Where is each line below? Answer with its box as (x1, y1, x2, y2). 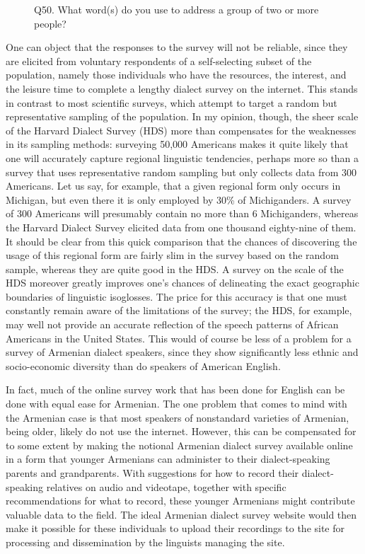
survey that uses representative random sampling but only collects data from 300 (6, 164, 357, 179)
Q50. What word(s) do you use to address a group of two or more (34, 2, 319, 16)
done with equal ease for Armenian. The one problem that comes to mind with (6, 396, 347, 411)
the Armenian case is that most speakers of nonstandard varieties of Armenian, (6, 410, 349, 425)
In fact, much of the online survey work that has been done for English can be (6, 382, 345, 397)
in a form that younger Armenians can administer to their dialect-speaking (6, 451, 330, 466)
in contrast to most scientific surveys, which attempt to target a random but (6, 95, 337, 110)
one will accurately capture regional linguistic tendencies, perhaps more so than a (6, 150, 359, 165)
